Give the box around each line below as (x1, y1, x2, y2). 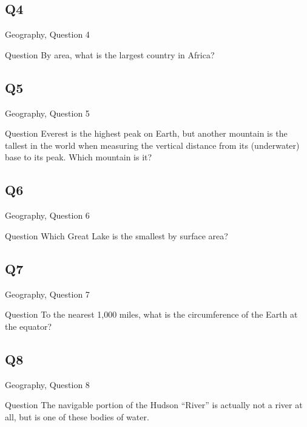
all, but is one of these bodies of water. (5, 410, 149, 423)
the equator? (5, 319, 52, 332)
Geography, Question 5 (5, 106, 90, 119)
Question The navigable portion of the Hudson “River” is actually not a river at (5, 398, 303, 411)
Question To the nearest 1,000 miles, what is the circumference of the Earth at (5, 308, 298, 321)
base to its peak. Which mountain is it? (5, 151, 152, 163)
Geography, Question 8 (5, 378, 90, 391)
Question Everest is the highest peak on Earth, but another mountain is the (5, 127, 288, 140)
